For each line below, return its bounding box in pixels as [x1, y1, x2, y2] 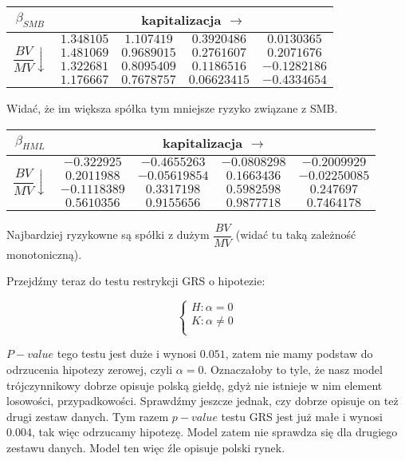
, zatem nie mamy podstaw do [225, 345, 373, 362]
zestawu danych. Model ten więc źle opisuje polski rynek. [6, 439, 285, 455]
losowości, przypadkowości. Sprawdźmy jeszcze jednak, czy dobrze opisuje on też [6, 392, 399, 409]
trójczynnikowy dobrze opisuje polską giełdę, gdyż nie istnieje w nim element [6, 376, 383, 393]
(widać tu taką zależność [235, 226, 356, 243]
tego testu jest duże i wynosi [57, 345, 197, 362]
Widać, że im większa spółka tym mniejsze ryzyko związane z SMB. [6, 100, 338, 116]
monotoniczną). [6, 245, 82, 262]
